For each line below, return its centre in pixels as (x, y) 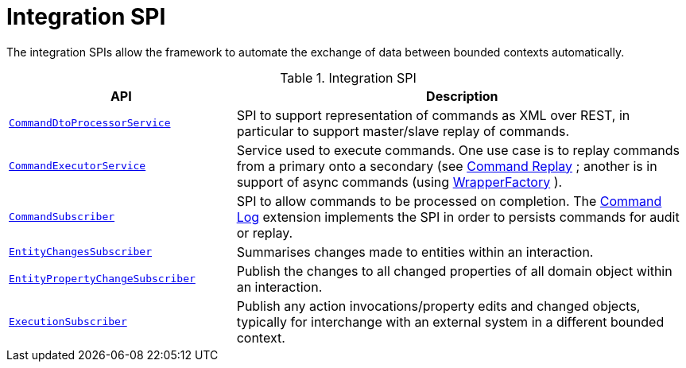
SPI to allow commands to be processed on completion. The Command (449, 201)
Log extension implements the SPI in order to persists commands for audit (458, 217)
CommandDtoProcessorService (90, 123)
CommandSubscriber (62, 217)
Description (462, 96)
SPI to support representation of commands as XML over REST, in (433, 115)
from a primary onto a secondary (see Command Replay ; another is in (447, 166)
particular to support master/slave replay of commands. (403, 131)
